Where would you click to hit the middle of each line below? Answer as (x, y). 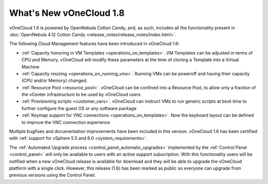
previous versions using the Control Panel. (53, 175)
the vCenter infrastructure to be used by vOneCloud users (81, 95)
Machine (31, 66)
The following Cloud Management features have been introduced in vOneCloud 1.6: (94, 44)
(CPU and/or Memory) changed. (55, 81)
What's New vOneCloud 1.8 (67, 13)
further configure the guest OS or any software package (79, 108)
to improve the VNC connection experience (66, 122)
